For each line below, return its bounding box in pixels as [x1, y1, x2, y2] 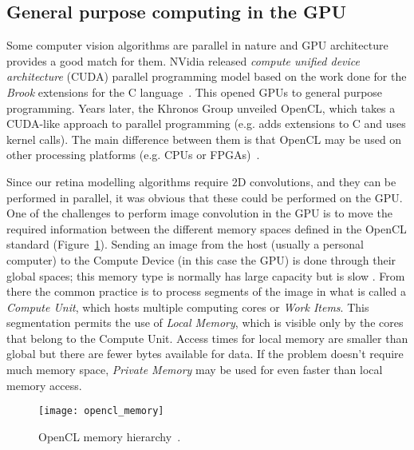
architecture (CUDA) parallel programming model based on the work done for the [6, 68, 407, 85]
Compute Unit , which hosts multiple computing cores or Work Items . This [6, 298, 369, 315]
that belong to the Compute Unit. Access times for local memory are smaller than [6, 329, 408, 346]
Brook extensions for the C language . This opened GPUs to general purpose [6, 83, 383, 100]
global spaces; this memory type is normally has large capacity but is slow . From [6, 267, 405, 284]
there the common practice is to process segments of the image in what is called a [6, 283, 406, 300]
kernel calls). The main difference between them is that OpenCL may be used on [6, 130, 402, 147]
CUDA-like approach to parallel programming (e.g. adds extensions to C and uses [6, 115, 406, 132]
